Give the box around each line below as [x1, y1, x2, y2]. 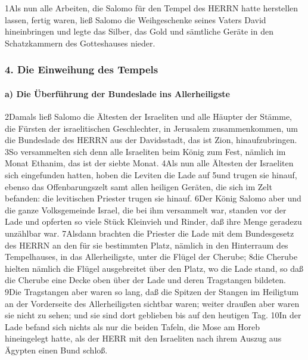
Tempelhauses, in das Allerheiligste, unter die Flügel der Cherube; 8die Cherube [5, 250, 298, 263]
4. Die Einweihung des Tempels [5, 62, 158, 77]
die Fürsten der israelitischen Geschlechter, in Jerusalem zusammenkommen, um [5, 122, 298, 134]
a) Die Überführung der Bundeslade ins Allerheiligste [5, 87, 230, 100]
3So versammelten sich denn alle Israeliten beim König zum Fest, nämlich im [5, 145, 286, 157]
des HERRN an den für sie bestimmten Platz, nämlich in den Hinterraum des [5, 238, 288, 251]
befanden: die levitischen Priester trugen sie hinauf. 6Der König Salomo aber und [5, 192, 301, 204]
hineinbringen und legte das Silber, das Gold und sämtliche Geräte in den [5, 25, 273, 38]
